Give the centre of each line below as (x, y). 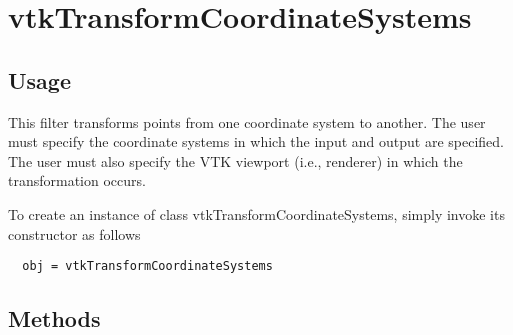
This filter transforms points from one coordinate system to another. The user (247, 121)
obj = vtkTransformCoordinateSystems (147, 266)
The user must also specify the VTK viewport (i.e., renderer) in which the (235, 160)
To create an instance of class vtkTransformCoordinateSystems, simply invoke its (256, 213)
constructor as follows (74, 233)
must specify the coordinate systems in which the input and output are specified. (256, 141)
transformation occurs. (77, 180)
